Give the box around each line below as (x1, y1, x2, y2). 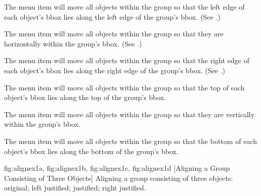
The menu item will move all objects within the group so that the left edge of (4, 2, 245, 12)
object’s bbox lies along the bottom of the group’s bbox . (4, 145, 179, 156)
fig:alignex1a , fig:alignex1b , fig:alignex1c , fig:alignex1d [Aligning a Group (4, 163, 230, 173)
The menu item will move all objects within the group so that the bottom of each (4, 135, 257, 146)
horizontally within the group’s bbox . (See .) (4, 38, 142, 48)
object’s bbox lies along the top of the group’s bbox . (4, 92, 166, 103)
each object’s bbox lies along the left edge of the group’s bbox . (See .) (4, 11, 220, 22)
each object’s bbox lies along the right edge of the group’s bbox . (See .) (4, 65, 226, 75)
